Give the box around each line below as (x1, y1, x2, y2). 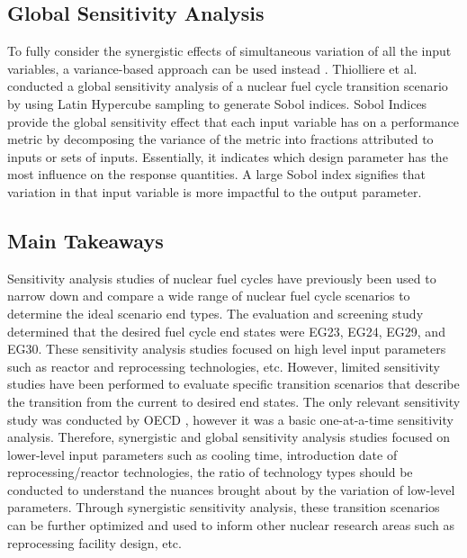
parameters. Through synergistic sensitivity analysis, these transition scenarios (7, 498, 440, 517)
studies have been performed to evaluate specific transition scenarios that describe (7, 374, 460, 393)
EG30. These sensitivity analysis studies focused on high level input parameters (7, 339, 446, 358)
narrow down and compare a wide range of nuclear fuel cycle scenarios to (7, 286, 410, 305)
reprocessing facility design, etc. (7, 533, 182, 552)
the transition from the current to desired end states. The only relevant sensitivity (7, 391, 461, 410)
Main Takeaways (7, 226, 164, 254)
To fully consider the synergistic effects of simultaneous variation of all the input (7, 41, 452, 60)
